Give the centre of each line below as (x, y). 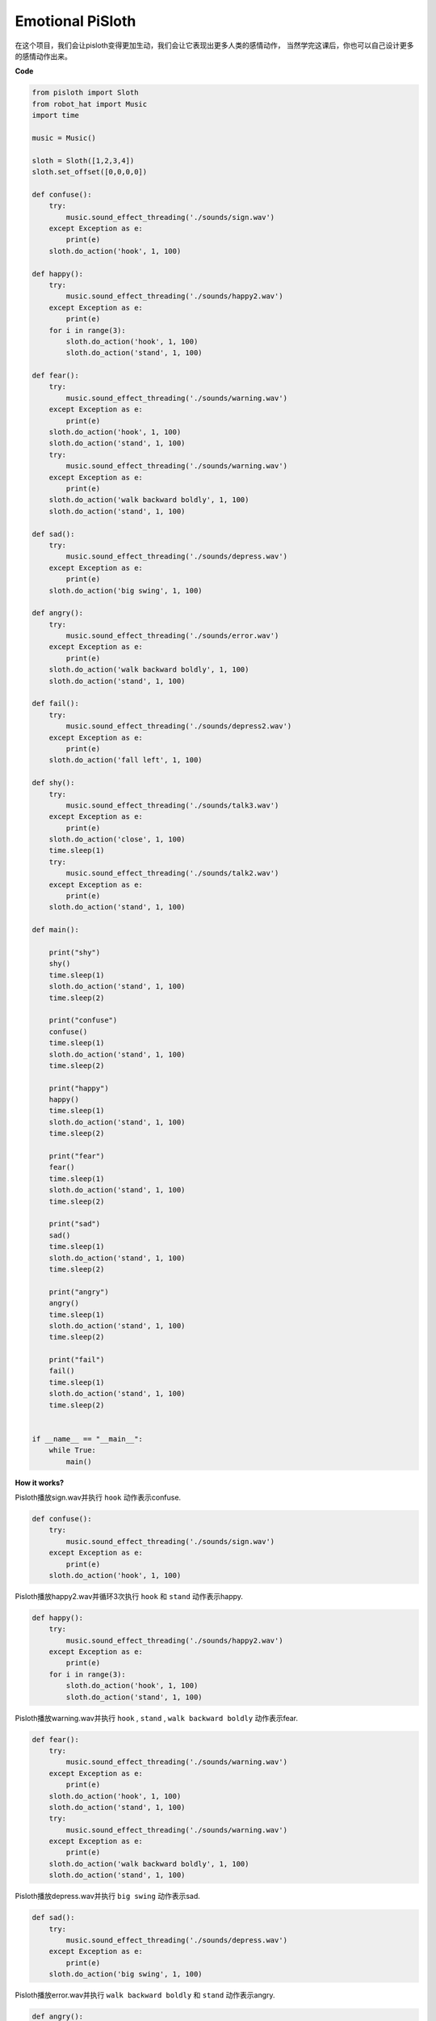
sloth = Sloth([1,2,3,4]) (83, 160)
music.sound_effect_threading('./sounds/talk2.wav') (172, 873)
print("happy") (79, 1088)
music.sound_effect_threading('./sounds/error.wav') (172, 636)
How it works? (40, 1483)
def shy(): (53, 783)
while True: (73, 1450)
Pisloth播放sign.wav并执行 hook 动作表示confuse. (98, 1497)
